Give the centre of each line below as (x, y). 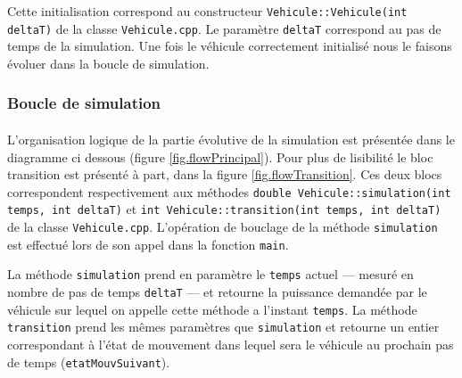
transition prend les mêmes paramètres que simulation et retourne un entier (223, 327)
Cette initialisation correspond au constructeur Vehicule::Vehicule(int (207, 11)
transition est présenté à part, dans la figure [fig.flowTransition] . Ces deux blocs (225, 174)
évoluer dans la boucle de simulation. (108, 63)
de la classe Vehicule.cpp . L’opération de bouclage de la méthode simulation (223, 227)
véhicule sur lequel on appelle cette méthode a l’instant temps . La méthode (212, 309)
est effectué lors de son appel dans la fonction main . (148, 244)
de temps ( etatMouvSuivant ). (89, 362)
